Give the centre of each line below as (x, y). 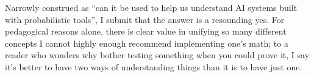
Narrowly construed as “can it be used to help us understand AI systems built (151, 7)
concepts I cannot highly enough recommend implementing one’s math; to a (147, 43)
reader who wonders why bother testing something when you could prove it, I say (157, 55)
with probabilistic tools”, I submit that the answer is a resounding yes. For (145, 19)
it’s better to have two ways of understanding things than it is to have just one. (154, 66)
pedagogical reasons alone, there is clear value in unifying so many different (146, 31)
